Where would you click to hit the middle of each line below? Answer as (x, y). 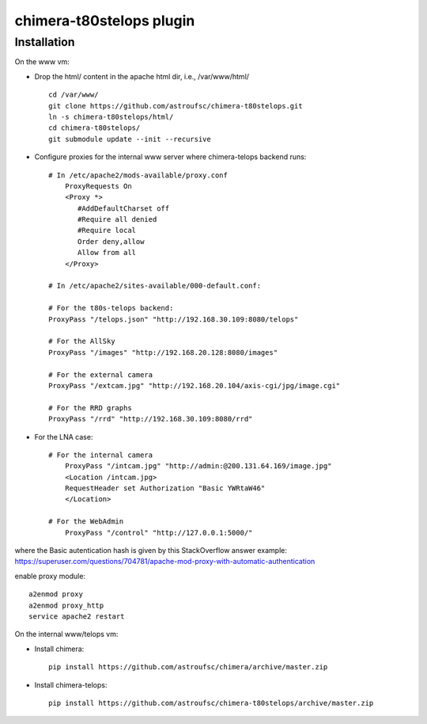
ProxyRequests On (98, 186)
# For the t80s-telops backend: (111, 308)
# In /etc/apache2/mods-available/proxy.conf (138, 175)
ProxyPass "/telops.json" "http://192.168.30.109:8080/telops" (174, 319)
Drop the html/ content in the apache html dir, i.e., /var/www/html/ (142, 76)
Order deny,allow (111, 241)
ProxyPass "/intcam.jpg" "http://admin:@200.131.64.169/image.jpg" (198, 466)
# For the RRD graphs (90, 408)
